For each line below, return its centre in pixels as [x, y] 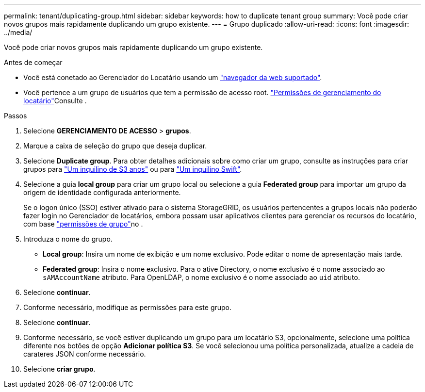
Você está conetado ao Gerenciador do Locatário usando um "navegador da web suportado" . [173, 77]
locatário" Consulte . [55, 101]
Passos [16, 116]
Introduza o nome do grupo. [68, 239]
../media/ [18, 32]
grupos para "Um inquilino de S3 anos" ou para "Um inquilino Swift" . [133, 169]
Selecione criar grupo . [59, 369]
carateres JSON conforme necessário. [85, 354]
